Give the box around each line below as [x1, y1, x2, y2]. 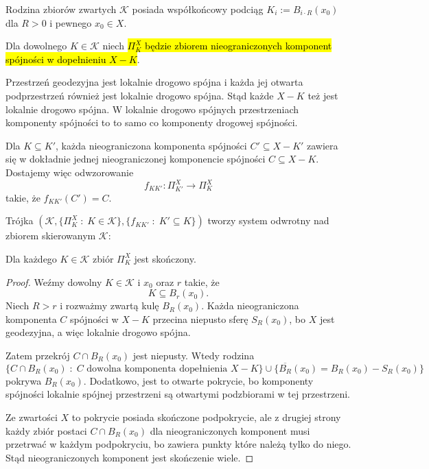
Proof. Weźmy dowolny [5, 274, 102, 289]
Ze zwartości [5, 409, 58, 424]
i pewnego [49, 15, 92, 29]
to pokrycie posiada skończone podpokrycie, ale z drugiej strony [71, 409, 341, 424]
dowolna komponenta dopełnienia [86, 363, 228, 374]
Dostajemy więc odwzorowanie [5, 165, 134, 179]
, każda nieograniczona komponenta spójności [56, 138, 247, 152]
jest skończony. [134, 251, 196, 265]
